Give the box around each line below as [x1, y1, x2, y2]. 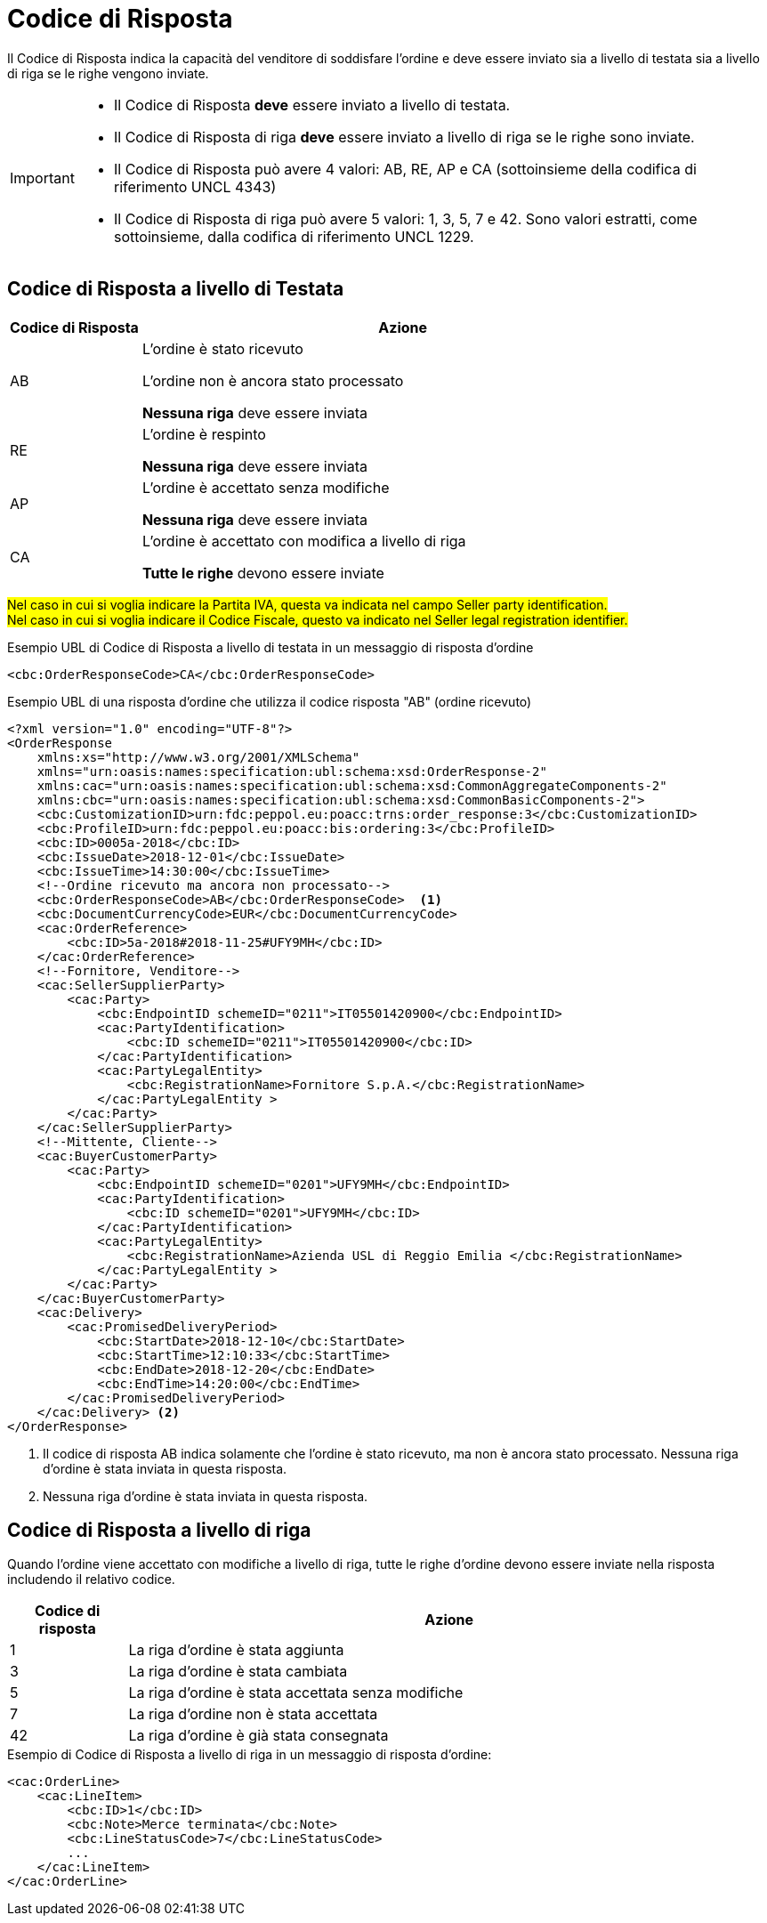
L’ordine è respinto [141, 424, 266, 443]
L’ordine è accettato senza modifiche [141, 478, 390, 497]
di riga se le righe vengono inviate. [7, 65, 209, 81]
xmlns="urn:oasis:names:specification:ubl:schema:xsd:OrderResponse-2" [36, 764, 547, 779]
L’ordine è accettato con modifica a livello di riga [141, 531, 466, 550]
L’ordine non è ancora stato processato [141, 371, 404, 390]
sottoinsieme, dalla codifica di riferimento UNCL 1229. [113, 227, 474, 246]
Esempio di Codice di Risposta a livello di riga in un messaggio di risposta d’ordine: [7, 1747, 492, 1763]
